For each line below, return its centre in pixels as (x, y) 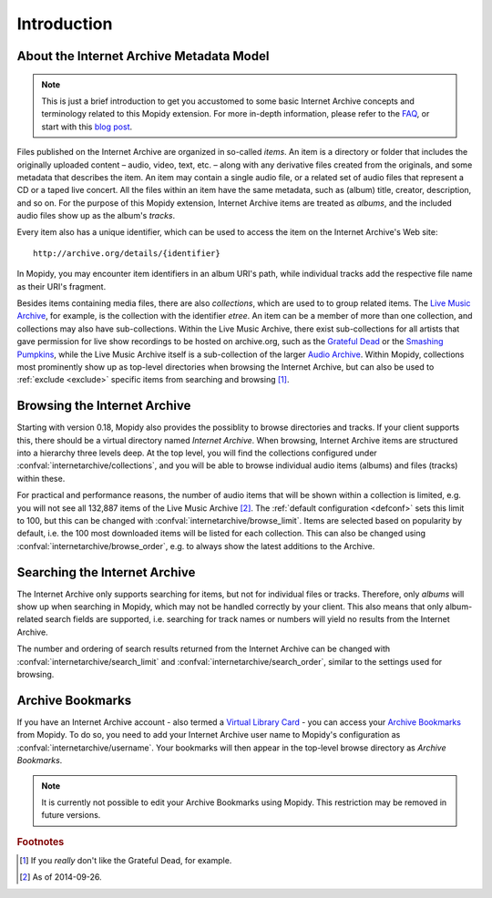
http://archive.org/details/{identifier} (127, 253)
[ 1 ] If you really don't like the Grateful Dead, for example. (126, 860)
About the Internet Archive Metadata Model (143, 56)
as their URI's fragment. (61, 286)
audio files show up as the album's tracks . (96, 216)
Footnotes (41, 842)
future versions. (71, 815)
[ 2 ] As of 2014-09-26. (61, 877)
